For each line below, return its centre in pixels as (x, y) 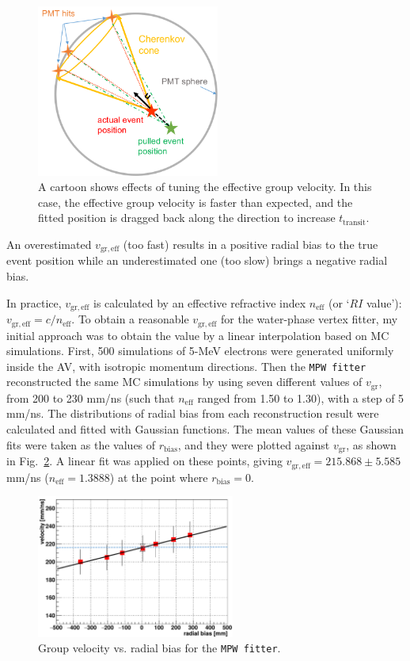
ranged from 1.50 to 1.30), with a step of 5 (301, 397)
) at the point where (159, 477)
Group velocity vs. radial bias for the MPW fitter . (159, 648)
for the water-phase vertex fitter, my (309, 319)
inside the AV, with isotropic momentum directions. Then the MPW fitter (186, 366)
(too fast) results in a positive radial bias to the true (251, 244)
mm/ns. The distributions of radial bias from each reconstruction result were (193, 413)
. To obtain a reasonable (130, 319)
